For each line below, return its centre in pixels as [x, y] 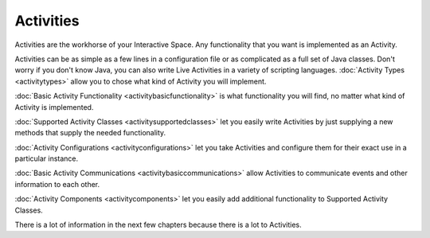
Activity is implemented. [54, 107]
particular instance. [47, 158]
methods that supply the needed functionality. [90, 133]
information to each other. [57, 184]
